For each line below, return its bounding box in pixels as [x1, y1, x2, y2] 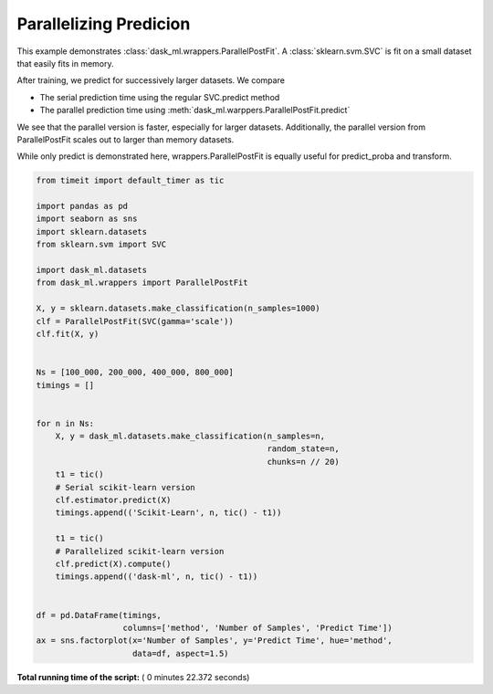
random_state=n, [267, 444, 340, 454]
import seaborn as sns [36, 214, 138, 224]
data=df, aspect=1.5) [132, 648, 229, 658]
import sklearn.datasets [36, 226, 148, 237]
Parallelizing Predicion [16, 14, 191, 34]
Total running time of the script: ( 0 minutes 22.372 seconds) [16, 671, 250, 682]
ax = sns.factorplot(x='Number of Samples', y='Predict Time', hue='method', [36, 636, 393, 646]
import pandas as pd [36, 201, 128, 212]
